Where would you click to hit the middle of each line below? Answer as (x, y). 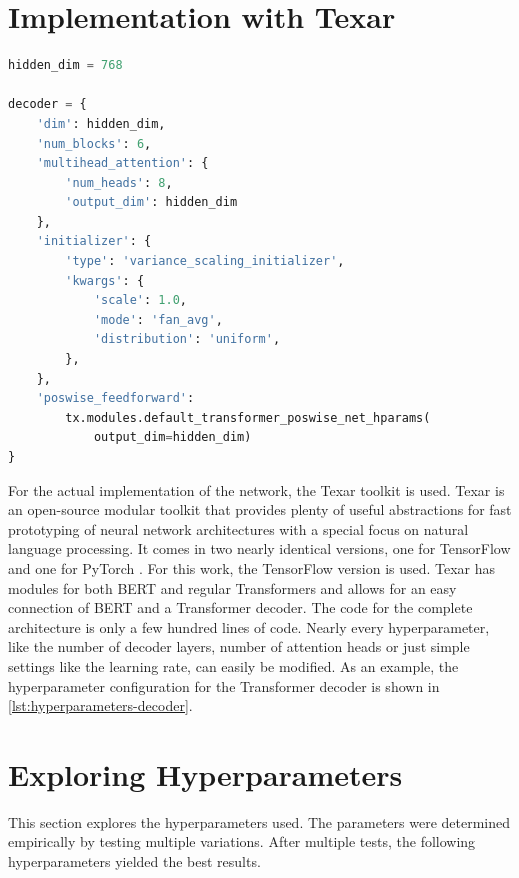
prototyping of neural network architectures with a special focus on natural (238, 528)
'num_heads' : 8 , (119, 182)
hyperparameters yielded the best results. (134, 861)
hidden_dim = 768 (65, 65)
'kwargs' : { (105, 280)
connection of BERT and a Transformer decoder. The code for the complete (240, 607)
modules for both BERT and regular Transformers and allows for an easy (232, 587)
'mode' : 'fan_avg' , (158, 319)
